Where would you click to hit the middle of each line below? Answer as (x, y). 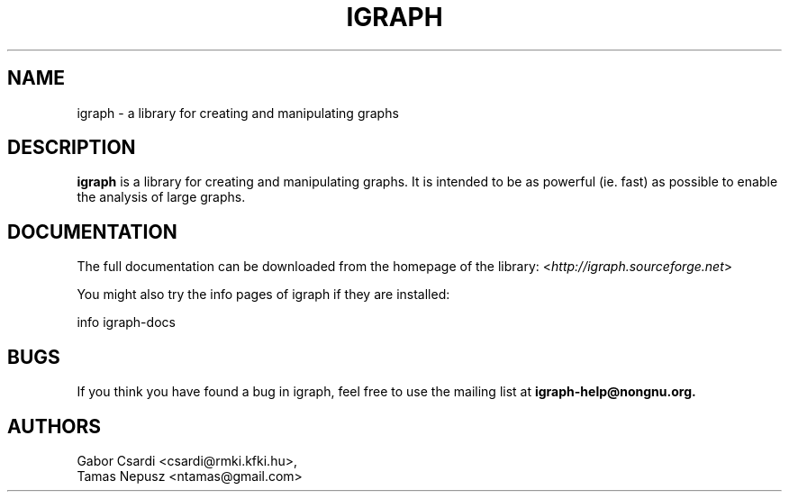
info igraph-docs (126, 322)
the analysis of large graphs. (161, 197)
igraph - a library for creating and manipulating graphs (238, 113)
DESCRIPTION (72, 148)
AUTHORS (54, 426)
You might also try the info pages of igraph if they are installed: (263, 295)
